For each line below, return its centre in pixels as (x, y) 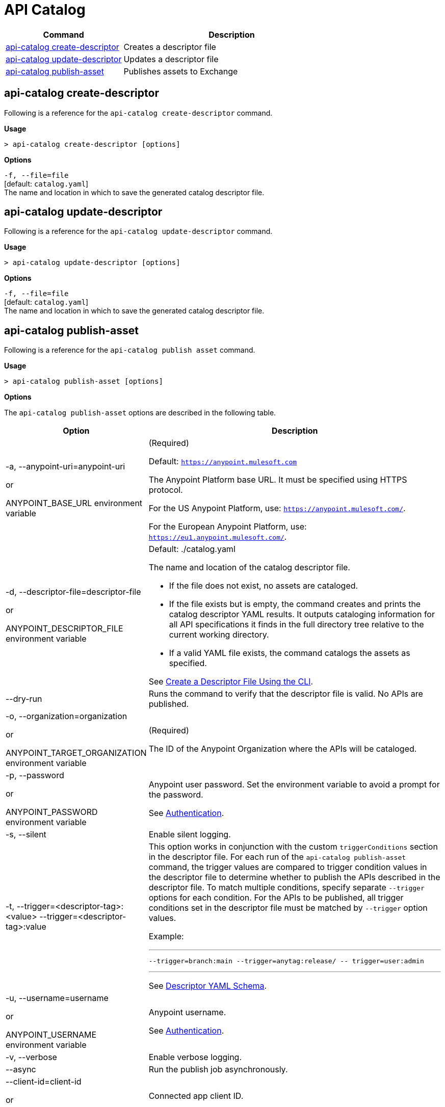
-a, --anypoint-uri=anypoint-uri (66, 467)
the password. (176, 795)
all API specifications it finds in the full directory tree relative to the (296, 625)
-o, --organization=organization (67, 716)
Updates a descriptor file (171, 59)
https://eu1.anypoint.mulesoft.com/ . (218, 537)
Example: (166, 937)
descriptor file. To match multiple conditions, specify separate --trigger (286, 888)
